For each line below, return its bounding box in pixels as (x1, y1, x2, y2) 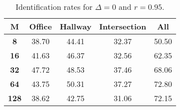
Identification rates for (15, 1, 93, 12)
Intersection (99, 21, 147, 32)
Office (29, 21, 52, 32)
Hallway (60, 21, 91, 32)
